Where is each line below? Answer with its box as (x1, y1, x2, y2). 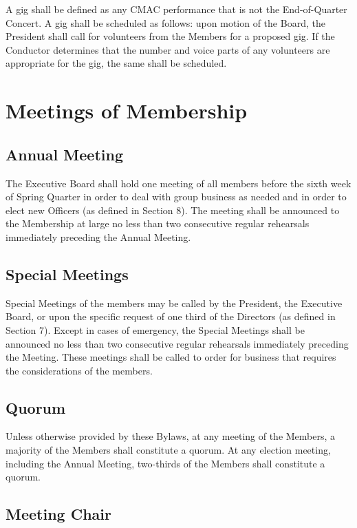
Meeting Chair (6, 503, 111, 525)
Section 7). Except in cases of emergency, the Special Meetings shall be (6, 322, 305, 337)
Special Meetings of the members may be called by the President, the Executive (6, 295, 343, 310)
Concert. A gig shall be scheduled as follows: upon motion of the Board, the (6, 15, 325, 30)
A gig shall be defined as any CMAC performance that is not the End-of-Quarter (6, 2, 347, 16)
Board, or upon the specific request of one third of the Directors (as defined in (6, 309, 336, 324)
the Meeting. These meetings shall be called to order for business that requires (6, 350, 336, 364)
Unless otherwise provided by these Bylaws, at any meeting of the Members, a (6, 429, 336, 443)
